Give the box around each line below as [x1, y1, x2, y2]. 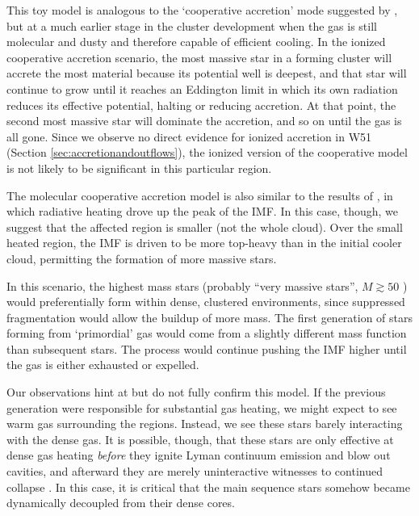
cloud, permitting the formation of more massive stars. [6, 250, 277, 266]
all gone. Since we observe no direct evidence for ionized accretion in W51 [6, 128, 372, 145]
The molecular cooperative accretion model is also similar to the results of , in [6, 187, 393, 203]
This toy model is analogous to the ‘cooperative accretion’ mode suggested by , [6, 2, 398, 18]
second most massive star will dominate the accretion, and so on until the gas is [6, 112, 402, 129]
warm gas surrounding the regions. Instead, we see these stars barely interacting [6, 415, 403, 432]
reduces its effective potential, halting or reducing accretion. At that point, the [6, 96, 396, 113]
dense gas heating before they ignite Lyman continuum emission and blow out [6, 447, 391, 464]
